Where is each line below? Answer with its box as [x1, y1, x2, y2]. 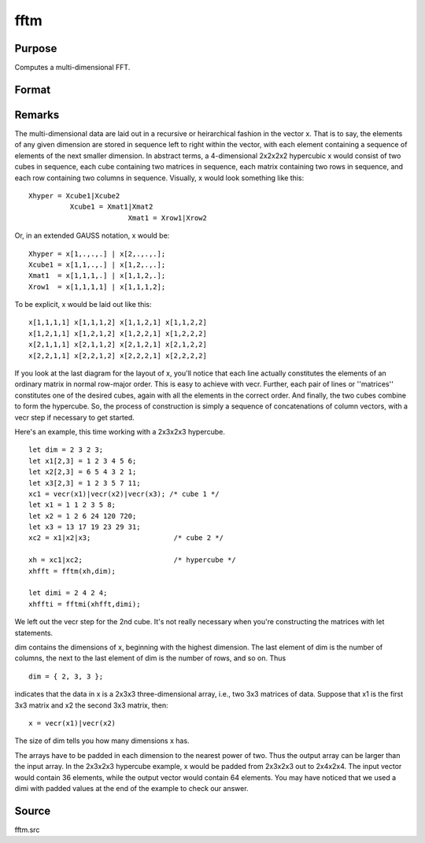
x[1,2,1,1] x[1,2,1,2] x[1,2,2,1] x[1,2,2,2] [28, 329, 208, 338]
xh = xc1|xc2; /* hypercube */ [28, 556, 236, 564]
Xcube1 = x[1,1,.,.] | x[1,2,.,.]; [28, 260, 166, 269]
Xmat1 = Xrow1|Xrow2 [128, 213, 208, 222]
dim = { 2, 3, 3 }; [28, 671, 104, 681]
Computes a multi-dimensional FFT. [14, 63, 131, 72]
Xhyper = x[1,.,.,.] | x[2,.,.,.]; [28, 249, 166, 258]
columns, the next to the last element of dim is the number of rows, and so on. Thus [14, 653, 286, 663]
